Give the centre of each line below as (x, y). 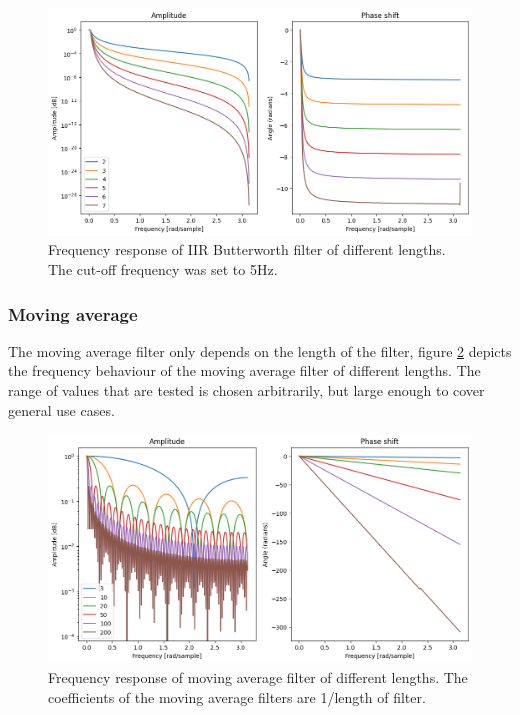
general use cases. (61, 409)
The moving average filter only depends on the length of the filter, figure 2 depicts (260, 350)
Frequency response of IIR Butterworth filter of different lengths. (247, 249)
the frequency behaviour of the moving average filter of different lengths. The (244, 370)
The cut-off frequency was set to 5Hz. (163, 269)
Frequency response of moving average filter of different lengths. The (258, 676)
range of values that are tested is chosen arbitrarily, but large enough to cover (246, 390)
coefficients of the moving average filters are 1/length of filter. (237, 696)
